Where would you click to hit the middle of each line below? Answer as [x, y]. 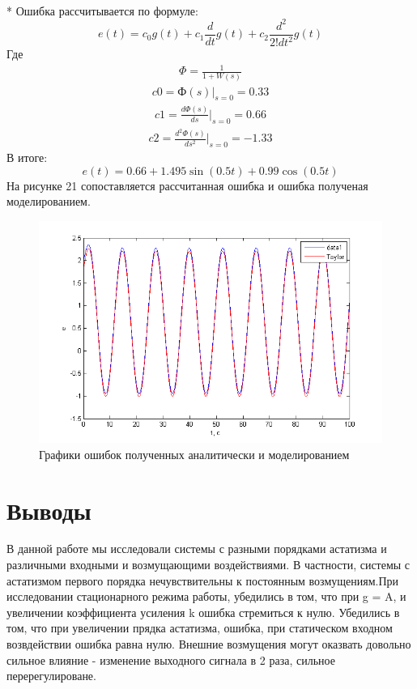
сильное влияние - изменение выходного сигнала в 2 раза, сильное [171, 659]
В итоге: [27, 157]
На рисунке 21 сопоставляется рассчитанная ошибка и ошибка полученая [187, 185]
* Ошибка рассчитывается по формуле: [102, 10]
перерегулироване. [51, 676]
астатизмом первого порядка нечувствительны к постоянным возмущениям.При [203, 580]
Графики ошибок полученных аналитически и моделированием [194, 454]
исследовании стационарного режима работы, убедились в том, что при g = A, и [206, 596]
